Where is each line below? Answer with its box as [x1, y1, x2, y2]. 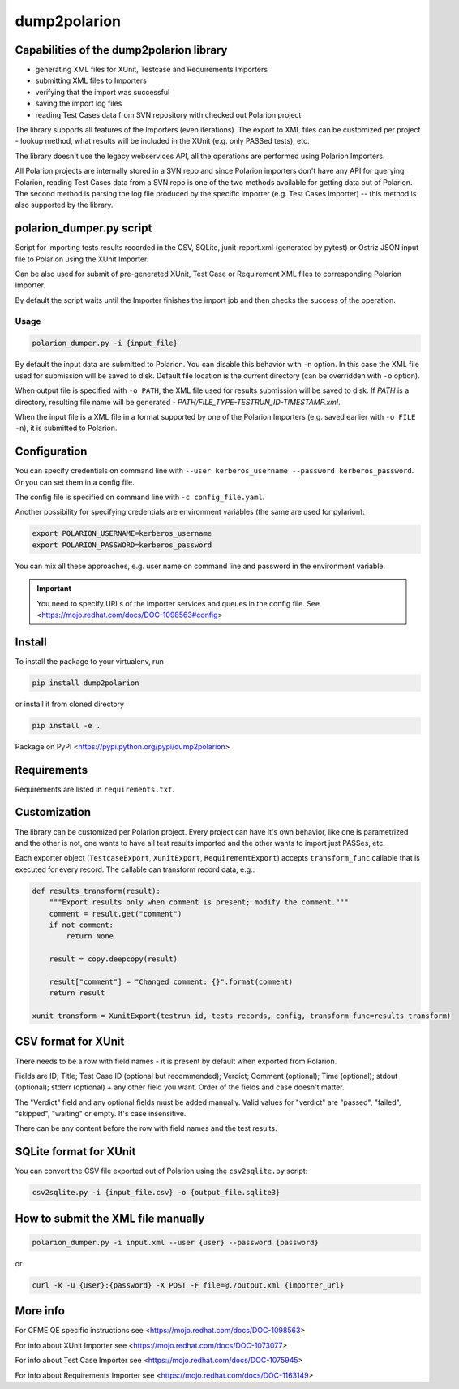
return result [49, 989, 105, 998]
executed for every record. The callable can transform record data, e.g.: [15, 865, 255, 874]
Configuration [15, 445, 88, 459]
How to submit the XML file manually [15, 1211, 205, 1225]
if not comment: [49, 920, 114, 930]
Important [36, 584, 72, 593]
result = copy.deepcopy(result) [49, 955, 178, 964]
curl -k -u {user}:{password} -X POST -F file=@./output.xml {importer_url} [32, 1280, 345, 1290]
